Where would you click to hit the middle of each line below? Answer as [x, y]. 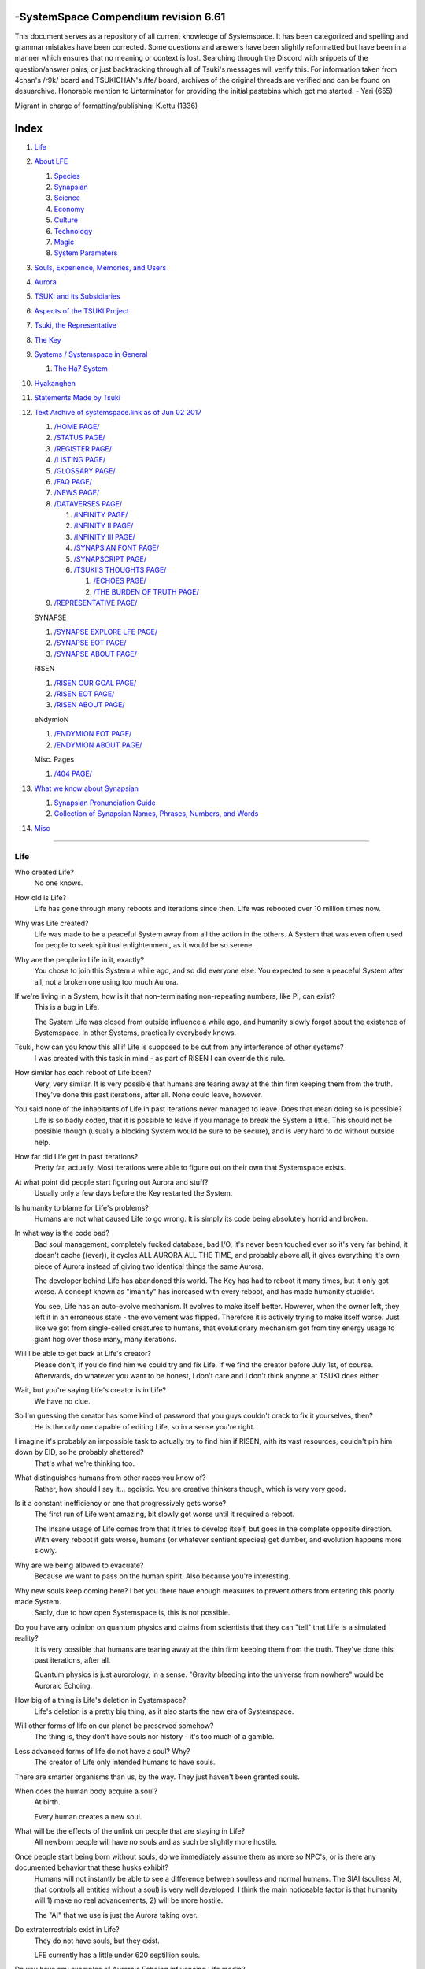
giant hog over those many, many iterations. [105, 1339]
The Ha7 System [81, 369]
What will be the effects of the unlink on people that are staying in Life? [130, 1831]
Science [67, 198]
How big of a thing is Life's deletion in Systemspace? [100, 1700]
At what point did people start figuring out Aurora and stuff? [111, 1182]
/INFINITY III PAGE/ [104, 536]
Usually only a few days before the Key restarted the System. [133, 1193]
